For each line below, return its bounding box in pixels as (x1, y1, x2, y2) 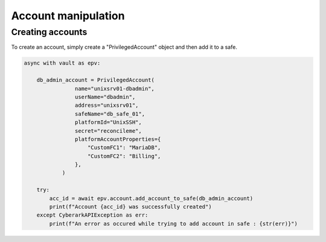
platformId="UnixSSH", (74, 119, 142, 126)
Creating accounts (11, 27, 88, 37)
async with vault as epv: (24, 60, 101, 66)
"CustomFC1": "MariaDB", (88, 144, 161, 151)
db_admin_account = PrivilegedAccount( (36, 77, 155, 84)
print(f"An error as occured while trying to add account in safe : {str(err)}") (49, 220, 298, 227)
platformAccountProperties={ (74, 136, 161, 142)
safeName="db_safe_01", (74, 110, 145, 117)
